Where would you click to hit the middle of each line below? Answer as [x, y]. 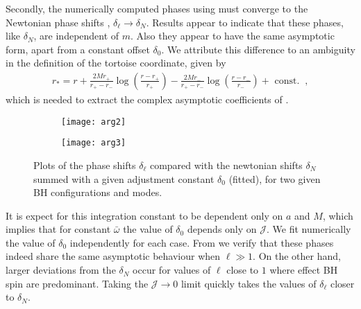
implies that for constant [58, 229]
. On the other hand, [297, 256]
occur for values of [172, 270]
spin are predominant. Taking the [77, 283]
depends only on [222, 229]
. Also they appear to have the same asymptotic [233, 36]
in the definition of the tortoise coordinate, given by [116, 63]
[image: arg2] [94, 122]
